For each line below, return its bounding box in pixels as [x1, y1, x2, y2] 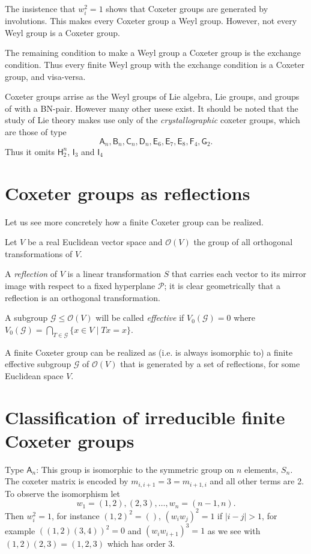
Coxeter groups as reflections [5, 180, 250, 205]
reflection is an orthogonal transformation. [5, 291, 160, 303]
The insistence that [5, 2, 76, 14]
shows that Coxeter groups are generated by [106, 2, 268, 14]
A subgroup [5, 311, 48, 324]
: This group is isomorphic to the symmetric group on [36, 463, 234, 475]
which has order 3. [107, 537, 175, 550]
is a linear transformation [67, 267, 162, 280]
